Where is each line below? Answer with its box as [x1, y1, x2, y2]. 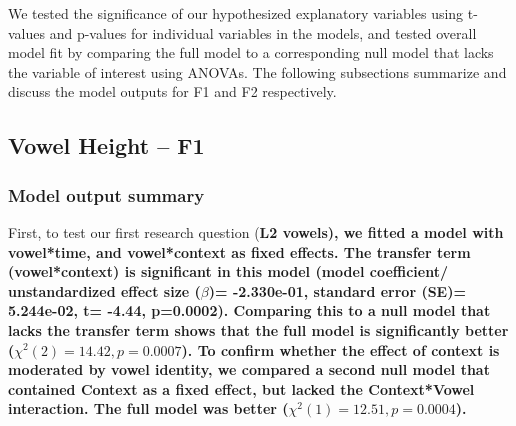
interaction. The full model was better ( [8, 398, 289, 419]
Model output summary [8, 182, 205, 207]
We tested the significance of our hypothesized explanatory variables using [8, 3, 464, 23]
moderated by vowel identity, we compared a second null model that [8, 359, 490, 380]
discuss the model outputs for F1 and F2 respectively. [8, 81, 337, 102]
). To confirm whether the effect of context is [181, 339, 500, 360]
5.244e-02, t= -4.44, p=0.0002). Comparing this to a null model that [8, 300, 491, 321]
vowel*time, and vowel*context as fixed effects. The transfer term [8, 241, 471, 262]
